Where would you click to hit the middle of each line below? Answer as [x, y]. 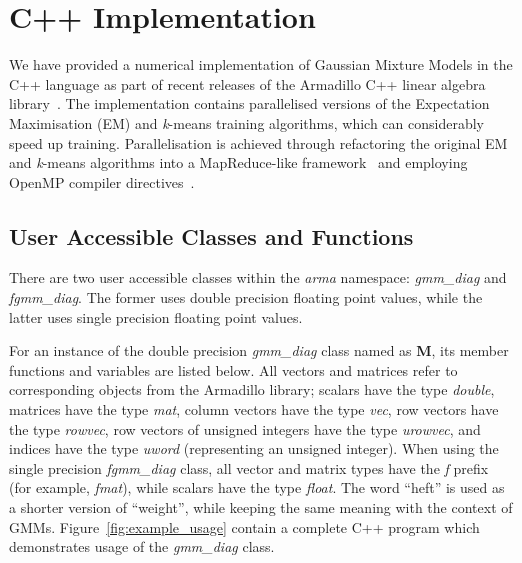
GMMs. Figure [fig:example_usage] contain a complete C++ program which [244, 526]
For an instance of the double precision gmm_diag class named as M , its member [259, 350]
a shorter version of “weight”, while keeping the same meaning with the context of [261, 507]
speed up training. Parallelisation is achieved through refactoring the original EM [258, 142]
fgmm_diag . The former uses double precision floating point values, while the [246, 297]
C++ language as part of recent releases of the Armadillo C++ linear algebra [247, 83]
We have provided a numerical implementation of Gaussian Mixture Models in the [261, 64]
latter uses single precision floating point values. [156, 316]
